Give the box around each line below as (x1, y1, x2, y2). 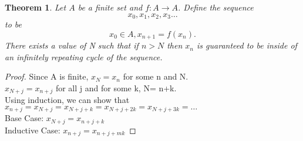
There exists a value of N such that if (5, 39, 139, 51)
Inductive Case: (5, 123, 60, 136)
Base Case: (5, 112, 44, 124)
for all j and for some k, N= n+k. (55, 81, 177, 94)
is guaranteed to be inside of (197, 39, 297, 51)
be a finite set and (78, 1, 143, 13)
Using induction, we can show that (5, 94, 130, 106)
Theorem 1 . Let (5, 1, 66, 13)
